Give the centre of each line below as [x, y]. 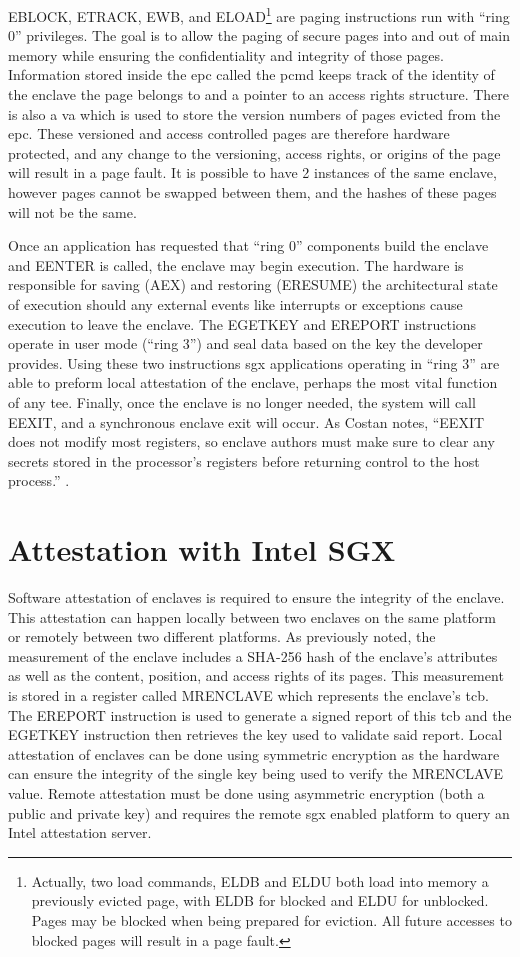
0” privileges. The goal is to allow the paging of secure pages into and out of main [259, 35]
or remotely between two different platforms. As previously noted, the [222, 636]
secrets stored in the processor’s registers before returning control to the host [244, 460]
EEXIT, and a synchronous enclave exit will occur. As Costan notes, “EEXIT [246, 421]
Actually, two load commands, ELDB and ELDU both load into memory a [260, 880]
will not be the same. [72, 211]
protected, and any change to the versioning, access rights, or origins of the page [254, 152]
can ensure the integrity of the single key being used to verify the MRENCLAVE [256, 773]
